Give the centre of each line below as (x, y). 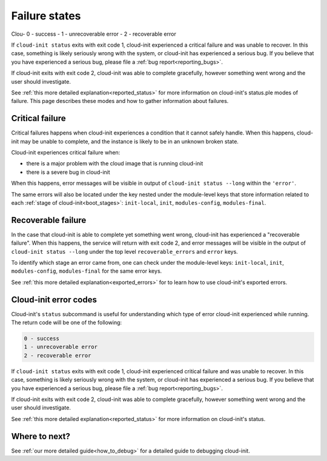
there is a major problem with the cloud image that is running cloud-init (115, 164)
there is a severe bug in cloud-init (68, 172)
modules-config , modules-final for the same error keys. (87, 271)
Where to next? (41, 436)
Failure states (46, 16)
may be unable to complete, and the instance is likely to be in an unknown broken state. (130, 141)
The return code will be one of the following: (67, 323)
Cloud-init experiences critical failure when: (66, 152)
